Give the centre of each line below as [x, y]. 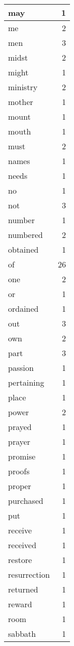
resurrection [29, 574]
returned [23, 589]
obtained [23, 249]
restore [20, 560]
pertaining [26, 382]
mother [21, 102]
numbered [25, 235]
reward [20, 604]
